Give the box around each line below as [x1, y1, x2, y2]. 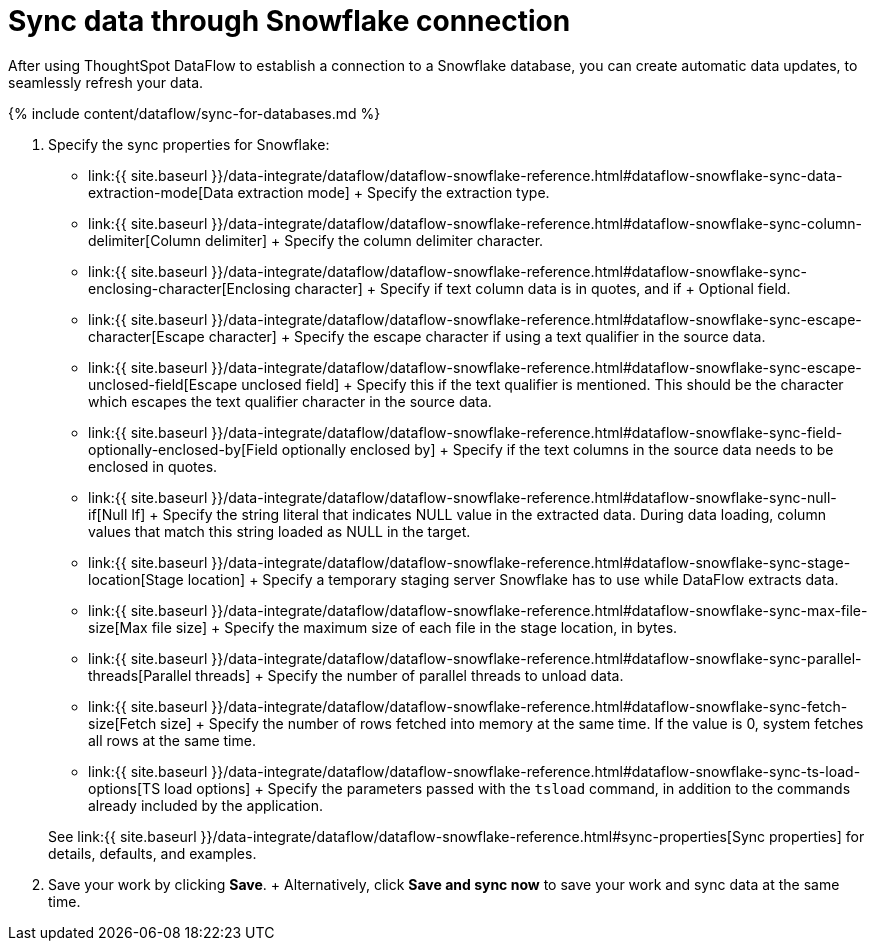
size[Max [88, 618, 148, 636]
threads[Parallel [88, 666, 192, 684]
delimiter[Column [88, 231, 201, 249]
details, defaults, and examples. [48, 844, 257, 862]
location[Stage [88, 570, 184, 588]
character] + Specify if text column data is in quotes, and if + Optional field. [294, 279, 791, 297]
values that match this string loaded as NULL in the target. [88, 522, 471, 540]
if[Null [88, 505, 128, 523]
